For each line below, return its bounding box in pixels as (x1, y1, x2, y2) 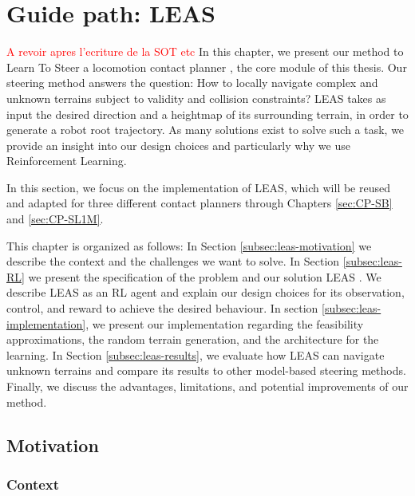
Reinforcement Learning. (6, 152, 127, 169)
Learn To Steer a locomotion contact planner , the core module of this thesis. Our (6, 58, 407, 75)
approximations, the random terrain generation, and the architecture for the (6, 331, 379, 348)
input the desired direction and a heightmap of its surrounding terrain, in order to (6, 105, 409, 122)
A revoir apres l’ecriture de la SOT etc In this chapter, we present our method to (6, 43, 404, 60)
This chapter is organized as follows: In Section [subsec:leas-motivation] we (6, 237, 372, 254)
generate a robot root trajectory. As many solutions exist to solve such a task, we (6, 121, 405, 138)
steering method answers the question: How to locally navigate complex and (6, 74, 378, 91)
